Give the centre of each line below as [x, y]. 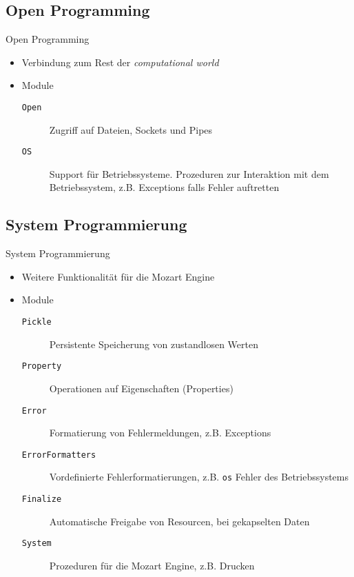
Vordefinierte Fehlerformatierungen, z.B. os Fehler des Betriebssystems [199, 477]
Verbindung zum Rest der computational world [120, 62]
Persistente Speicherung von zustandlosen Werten [154, 344]
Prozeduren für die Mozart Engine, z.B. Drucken [152, 566]
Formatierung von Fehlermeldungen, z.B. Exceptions [160, 433]
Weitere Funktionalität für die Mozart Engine [118, 276]
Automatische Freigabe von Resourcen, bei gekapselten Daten [179, 521]
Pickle [37, 322]
